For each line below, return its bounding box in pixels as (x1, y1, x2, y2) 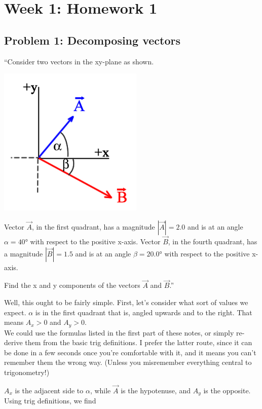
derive (4, 337, 23, 348)
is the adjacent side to (15, 385, 84, 395)
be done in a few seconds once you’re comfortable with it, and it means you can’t (4, 347, 256, 357)
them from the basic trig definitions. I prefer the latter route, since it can (25, 337, 252, 348)
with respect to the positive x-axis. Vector (30, 236, 161, 246)
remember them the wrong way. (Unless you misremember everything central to (4, 357, 252, 367)
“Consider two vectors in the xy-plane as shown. (4, 56, 154, 66)
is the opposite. (203, 385, 251, 395)
